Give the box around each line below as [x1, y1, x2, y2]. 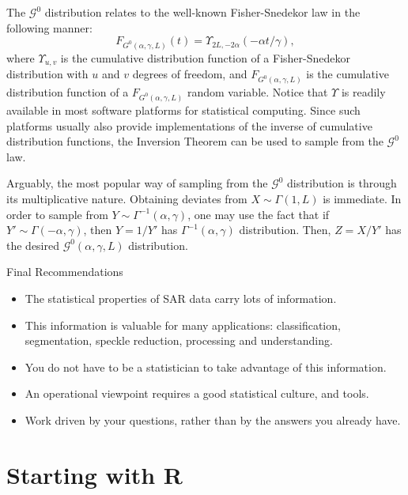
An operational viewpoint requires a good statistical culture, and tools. [25, 385, 369, 402]
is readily [341, 84, 386, 100]
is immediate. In [323, 191, 402, 207]
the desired [6, 236, 60, 253]
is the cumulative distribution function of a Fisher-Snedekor [60, 50, 351, 66]
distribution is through [287, 175, 397, 191]
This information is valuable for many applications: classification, [25, 316, 341, 333]
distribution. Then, [239, 221, 331, 238]
